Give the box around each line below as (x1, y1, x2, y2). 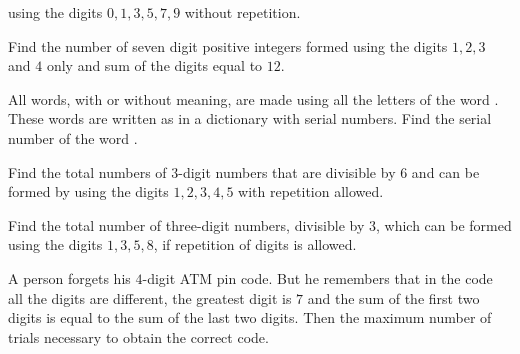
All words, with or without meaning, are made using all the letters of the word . (8, 88, 499, 109)
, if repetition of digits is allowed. (153, 234, 357, 255)
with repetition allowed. (238, 181, 384, 202)
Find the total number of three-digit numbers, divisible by (8, 214, 365, 235)
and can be (411, 161, 480, 182)
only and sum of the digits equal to (46, 55, 263, 76)
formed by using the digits (8, 181, 169, 202)
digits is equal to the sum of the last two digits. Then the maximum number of (8, 307, 492, 328)
